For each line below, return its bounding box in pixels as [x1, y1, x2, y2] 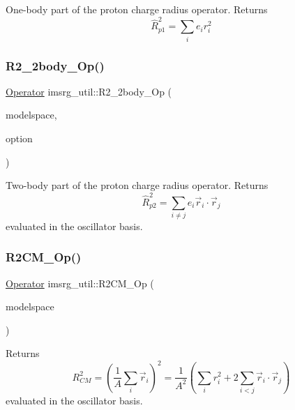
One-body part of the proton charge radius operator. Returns [6, 2, 268, 16]
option [6, 131, 33, 146]
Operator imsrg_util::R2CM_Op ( [6, 275, 154, 290]
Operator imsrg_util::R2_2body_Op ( [6, 84, 172, 98]
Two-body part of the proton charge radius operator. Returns [6, 178, 268, 192]
